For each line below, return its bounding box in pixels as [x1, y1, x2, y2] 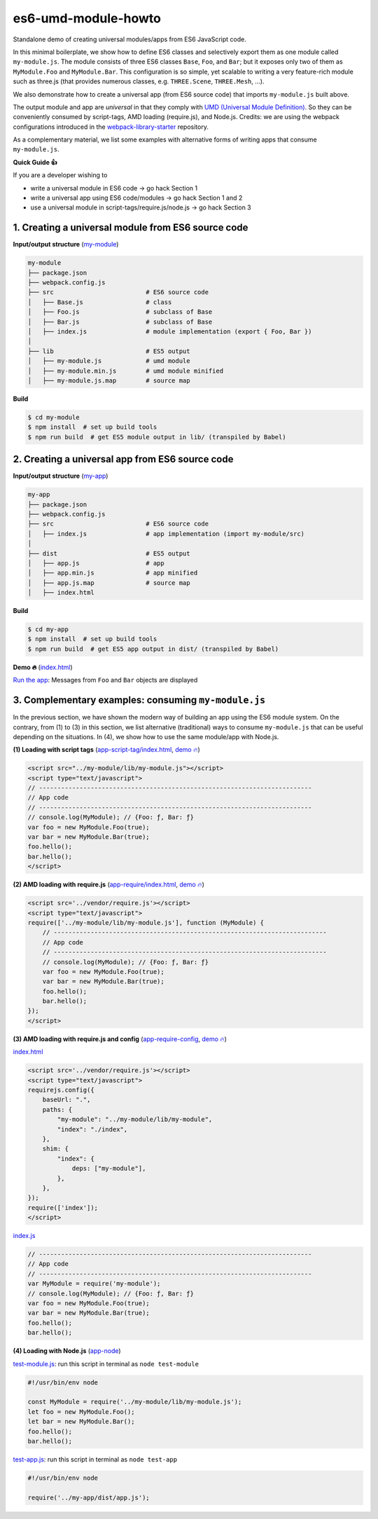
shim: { [42, 1145, 69, 1153]
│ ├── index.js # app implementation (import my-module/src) [27, 530, 304, 537]
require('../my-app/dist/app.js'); [27, 1493, 150, 1501]
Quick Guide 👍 [13, 158, 57, 166]
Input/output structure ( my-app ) [13, 472, 108, 480]
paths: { [42, 1106, 73, 1113]
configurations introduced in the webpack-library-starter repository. [13, 123, 209, 131]
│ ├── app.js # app [27, 559, 164, 567]
